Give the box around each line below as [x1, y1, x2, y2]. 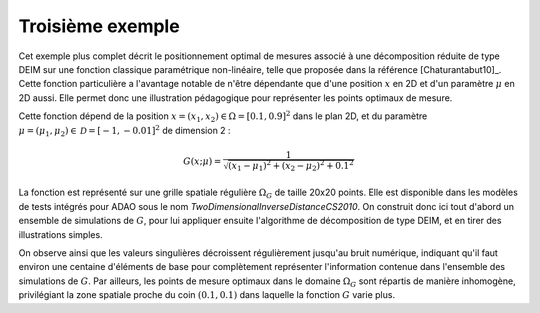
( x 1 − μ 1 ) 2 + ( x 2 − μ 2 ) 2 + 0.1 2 [228, 158, 354, 174]
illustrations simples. [18, 228, 104, 240]
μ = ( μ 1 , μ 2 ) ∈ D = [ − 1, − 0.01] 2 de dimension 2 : [18, 123, 231, 139]
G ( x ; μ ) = [183, 155, 222, 167]
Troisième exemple [18, 15, 180, 37]
